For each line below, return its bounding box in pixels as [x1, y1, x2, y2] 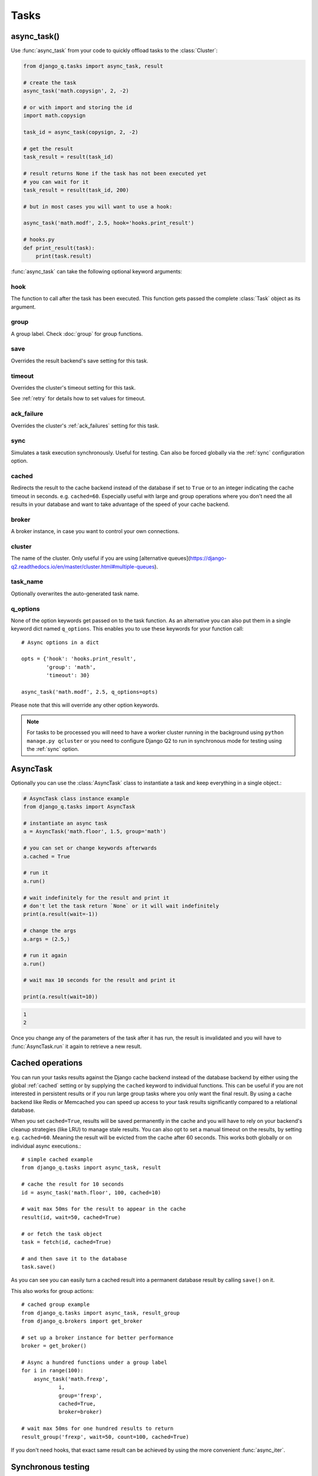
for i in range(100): [21, 1367, 84, 1374]
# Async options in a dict [21, 639, 100, 646]
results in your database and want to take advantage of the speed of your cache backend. [11, 501, 230, 508]
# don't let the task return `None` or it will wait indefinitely [23, 902, 219, 909]
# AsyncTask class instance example [23, 795, 130, 802]
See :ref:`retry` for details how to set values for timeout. [11, 395, 146, 402]
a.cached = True [23, 853, 71, 860]
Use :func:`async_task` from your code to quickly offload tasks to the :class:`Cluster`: [11, 47, 218, 54]
